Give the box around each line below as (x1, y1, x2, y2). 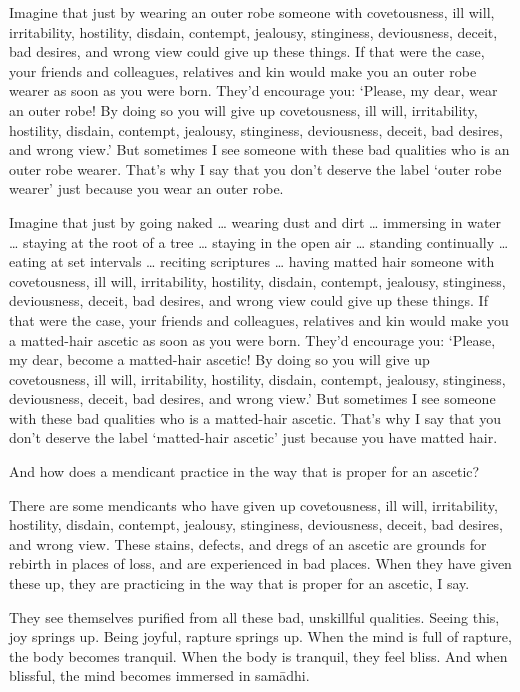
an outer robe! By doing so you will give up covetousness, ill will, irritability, (9, 99, 478, 120)
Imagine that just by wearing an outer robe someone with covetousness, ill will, (9, 2, 495, 22)
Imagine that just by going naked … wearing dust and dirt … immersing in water (9, 211, 502, 232)
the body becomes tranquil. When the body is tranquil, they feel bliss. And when (9, 645, 508, 666)
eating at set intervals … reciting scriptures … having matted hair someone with (9, 251, 495, 272)
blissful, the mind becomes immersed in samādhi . (9, 665, 310, 686)
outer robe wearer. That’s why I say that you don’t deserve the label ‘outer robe (9, 158, 502, 179)
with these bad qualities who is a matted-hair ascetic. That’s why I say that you (9, 407, 502, 428)
